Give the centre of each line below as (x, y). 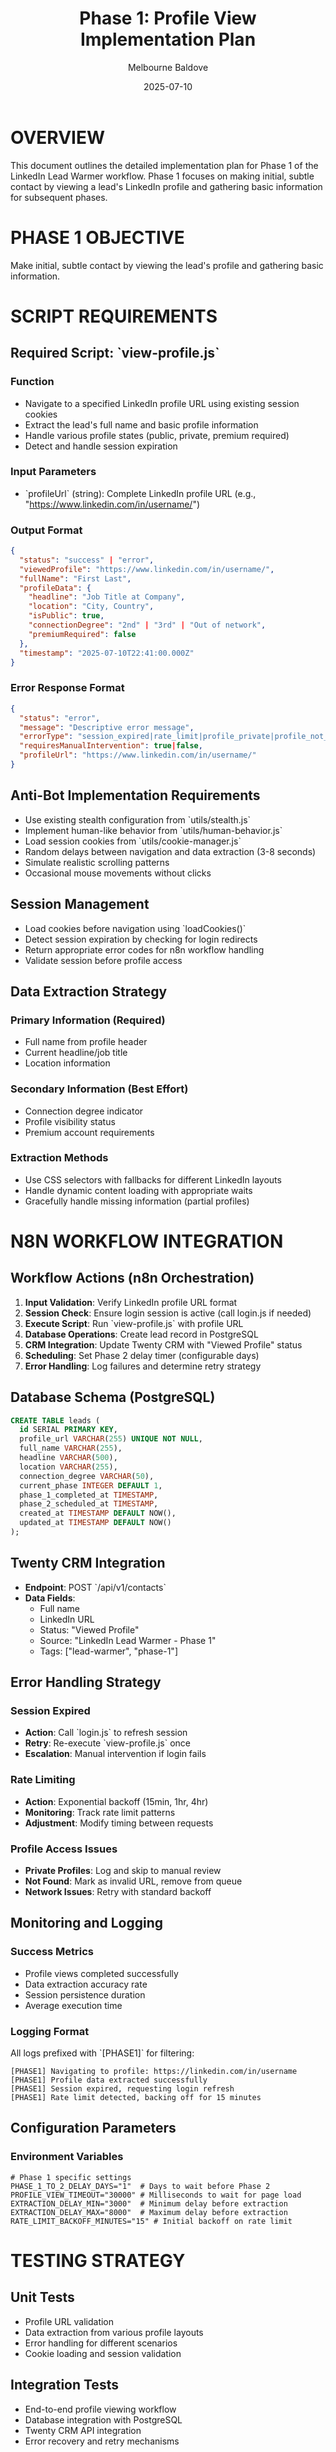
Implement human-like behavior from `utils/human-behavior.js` (153, 830)
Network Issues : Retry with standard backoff (118, 1892)
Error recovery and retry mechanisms (102, 2441)
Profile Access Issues (64, 1849)
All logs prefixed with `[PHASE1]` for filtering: (102, 2053)
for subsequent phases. (59, 197)
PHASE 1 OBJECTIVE (97, 237)
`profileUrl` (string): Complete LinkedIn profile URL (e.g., (140, 493)
